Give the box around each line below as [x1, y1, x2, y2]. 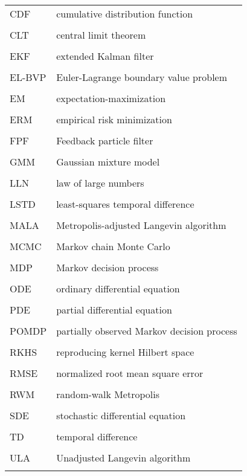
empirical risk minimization [56, 112, 172, 126]
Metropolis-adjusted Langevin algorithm [56, 218, 226, 232]
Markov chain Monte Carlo [56, 239, 170, 253]
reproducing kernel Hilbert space [56, 345, 194, 359]
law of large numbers [56, 176, 144, 190]
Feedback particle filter [56, 133, 153, 147]
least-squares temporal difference [56, 197, 194, 211]
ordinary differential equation [56, 281, 180, 295]
